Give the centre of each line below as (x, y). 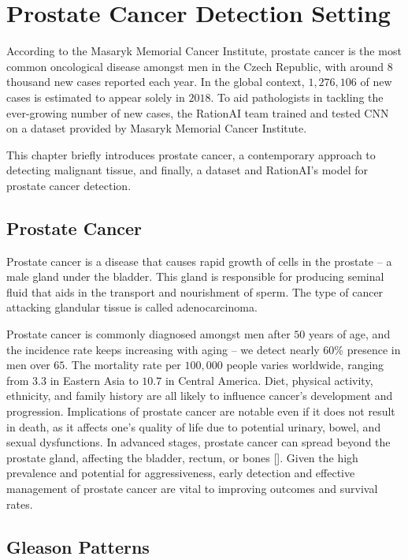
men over (28, 365)
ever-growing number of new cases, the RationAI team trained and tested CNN (198, 112)
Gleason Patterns (78, 546)
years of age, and (350, 334)
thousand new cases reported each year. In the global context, (156, 82)
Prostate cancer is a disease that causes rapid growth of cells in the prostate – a (199, 261)
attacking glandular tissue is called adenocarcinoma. (132, 307)
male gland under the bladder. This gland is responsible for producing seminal (195, 276)
